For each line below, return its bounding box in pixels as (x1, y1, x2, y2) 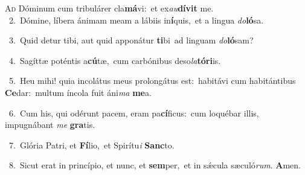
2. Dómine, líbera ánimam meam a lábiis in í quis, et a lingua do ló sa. (8, 13, 264, 26)
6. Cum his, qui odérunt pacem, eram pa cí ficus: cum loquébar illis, (8, 106, 259, 119)
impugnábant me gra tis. (5, 118, 95, 131)
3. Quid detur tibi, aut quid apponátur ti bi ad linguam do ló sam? (8, 34, 254, 46)
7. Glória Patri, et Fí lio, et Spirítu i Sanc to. (8, 138, 175, 151)
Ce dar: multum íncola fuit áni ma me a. (5, 86, 152, 98)
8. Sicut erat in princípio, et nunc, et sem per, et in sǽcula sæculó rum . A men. (8, 159, 301, 171)
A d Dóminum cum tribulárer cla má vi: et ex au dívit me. (5, 2, 214, 14)
